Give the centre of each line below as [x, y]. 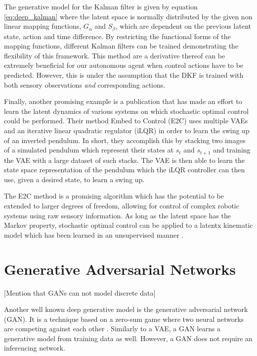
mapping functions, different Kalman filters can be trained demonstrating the [121, 46]
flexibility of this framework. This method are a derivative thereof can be [115, 55]
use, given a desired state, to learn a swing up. [74, 179]
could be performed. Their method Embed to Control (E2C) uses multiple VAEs [126, 121]
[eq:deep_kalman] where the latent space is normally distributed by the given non [128, 16]
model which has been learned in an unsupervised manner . [94, 234]
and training [232, 150]
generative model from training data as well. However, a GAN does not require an [128, 338]
